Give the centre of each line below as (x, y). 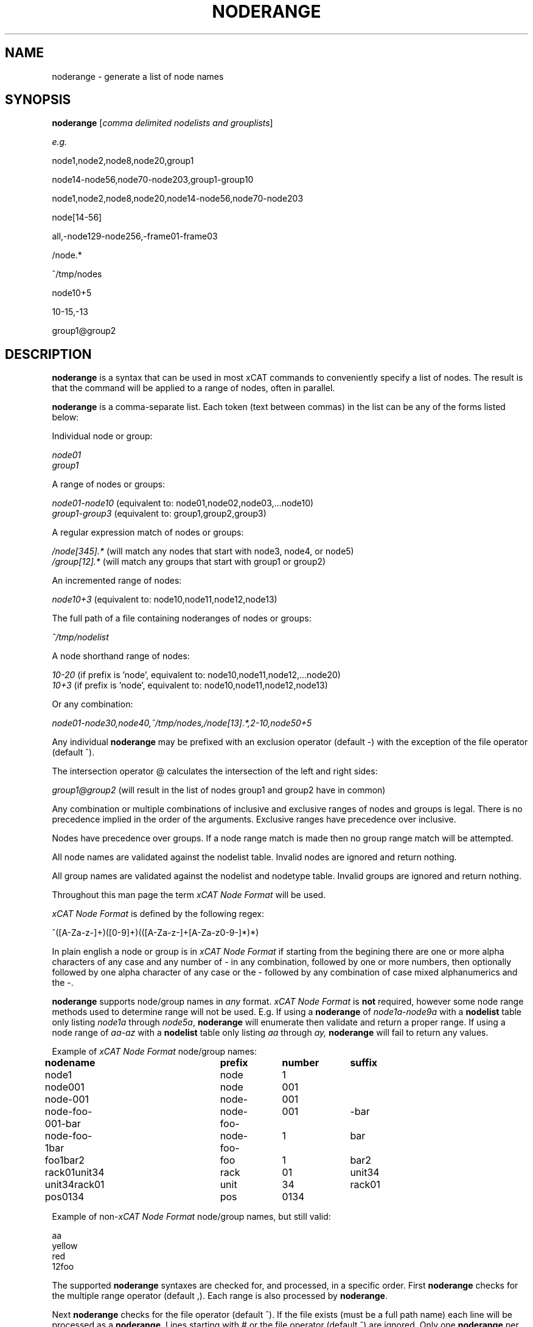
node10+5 (72, 293)
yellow (65, 1246)
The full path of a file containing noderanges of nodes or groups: (182, 618)
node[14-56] (77, 218)
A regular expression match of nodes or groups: (148, 533)
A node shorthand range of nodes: (121, 656)
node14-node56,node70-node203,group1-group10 (153, 180)
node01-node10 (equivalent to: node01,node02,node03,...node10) (183, 503)
